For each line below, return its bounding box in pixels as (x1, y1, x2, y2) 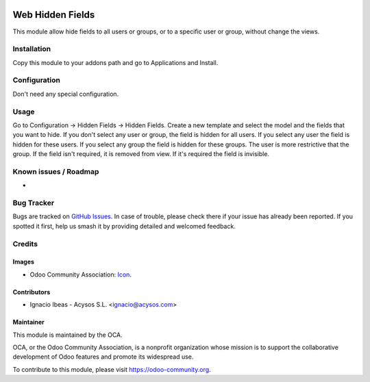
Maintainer (12, 318, 45, 327)
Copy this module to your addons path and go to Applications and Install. (12, 58, 219, 66)
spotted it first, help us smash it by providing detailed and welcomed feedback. (12, 222, 236, 230)
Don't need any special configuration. (12, 90, 119, 98)
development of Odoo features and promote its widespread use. (12, 353, 194, 361)
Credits (12, 239, 38, 249)
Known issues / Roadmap (12, 166, 99, 176)
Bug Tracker (12, 199, 55, 208)
